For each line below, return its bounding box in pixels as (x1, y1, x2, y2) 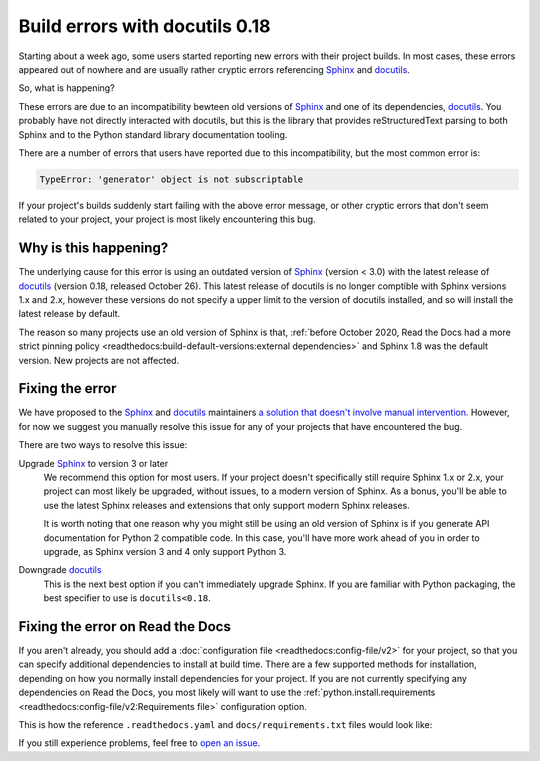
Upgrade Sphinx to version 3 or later (18, 457, 169, 469)
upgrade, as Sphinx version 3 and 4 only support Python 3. (43, 545, 287, 557)
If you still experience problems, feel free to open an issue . (18, 737, 261, 749)
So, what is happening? (18, 82, 115, 94)
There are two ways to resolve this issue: (18, 439, 188, 451)
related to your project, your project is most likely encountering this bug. (18, 213, 316, 225)
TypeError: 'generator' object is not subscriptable (39, 173, 304, 185)
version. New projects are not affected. (18, 354, 180, 366)
